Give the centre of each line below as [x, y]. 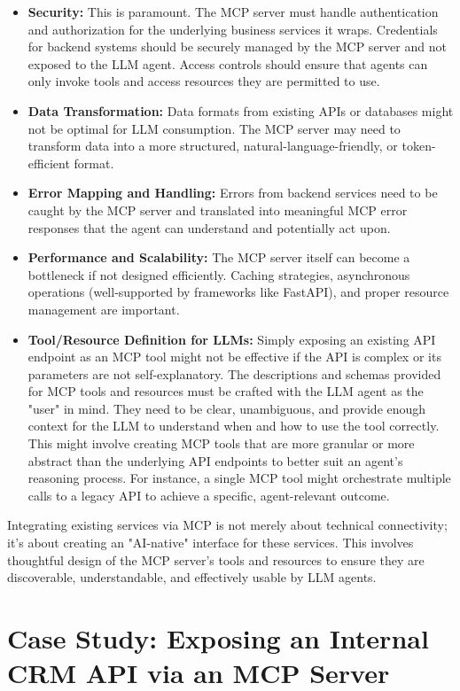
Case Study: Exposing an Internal [218, 638]
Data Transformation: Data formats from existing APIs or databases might [241, 110]
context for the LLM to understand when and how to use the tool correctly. [234, 426]
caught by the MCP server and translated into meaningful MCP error [218, 210]
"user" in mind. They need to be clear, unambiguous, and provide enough [227, 408]
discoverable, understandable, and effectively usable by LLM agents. [192, 577]
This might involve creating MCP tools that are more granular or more [221, 443]
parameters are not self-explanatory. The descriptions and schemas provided [234, 373]
